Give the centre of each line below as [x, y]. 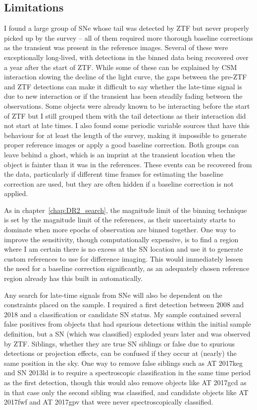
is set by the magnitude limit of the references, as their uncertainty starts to [120, 220]
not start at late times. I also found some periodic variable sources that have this [127, 125]
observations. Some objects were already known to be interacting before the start [127, 105]
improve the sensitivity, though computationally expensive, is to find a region [121, 239]
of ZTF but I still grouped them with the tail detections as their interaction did [125, 115]
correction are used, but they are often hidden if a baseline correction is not [119, 183]
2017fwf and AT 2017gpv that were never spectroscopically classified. [109, 402]
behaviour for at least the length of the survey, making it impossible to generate [126, 135]
